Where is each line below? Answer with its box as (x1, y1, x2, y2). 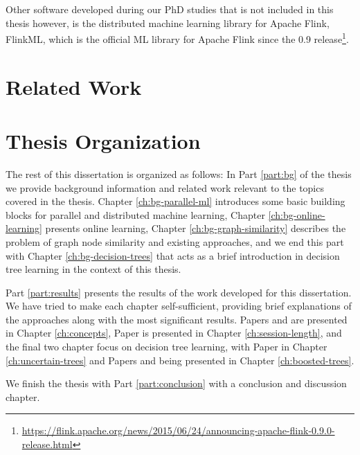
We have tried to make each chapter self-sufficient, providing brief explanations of (6, 298, 352, 313)
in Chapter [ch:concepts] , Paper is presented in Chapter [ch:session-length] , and (6, 325, 342, 340)
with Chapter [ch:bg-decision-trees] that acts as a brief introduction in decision (6, 248, 340, 262)
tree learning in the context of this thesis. (6, 262, 181, 276)
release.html (21, 437, 73, 452)
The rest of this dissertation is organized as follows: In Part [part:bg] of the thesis (6, 166, 352, 181)
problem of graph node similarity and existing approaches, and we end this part (6, 234, 344, 249)
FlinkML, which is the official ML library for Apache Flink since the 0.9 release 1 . (6, 30, 349, 46)
